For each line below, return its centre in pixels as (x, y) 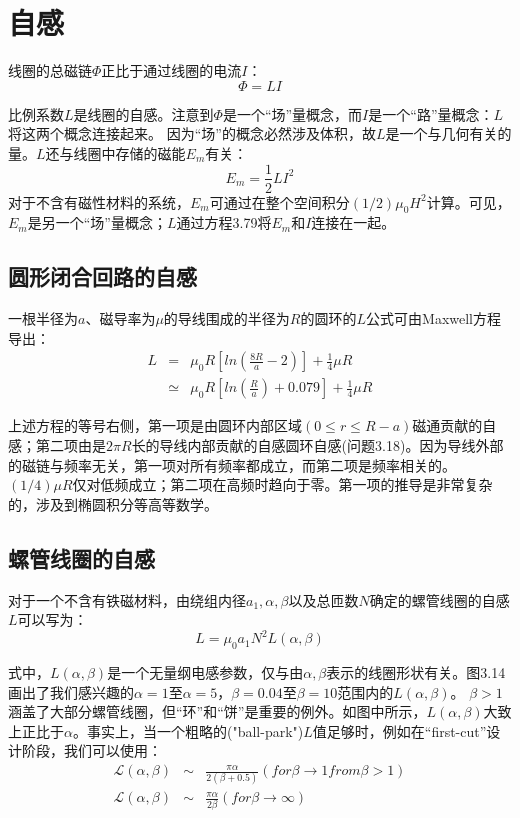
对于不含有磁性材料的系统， (99, 201)
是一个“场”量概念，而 (292, 113)
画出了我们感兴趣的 (71, 691)
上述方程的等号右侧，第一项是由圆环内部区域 (155, 425)
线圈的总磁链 (50, 70)
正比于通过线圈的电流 (171, 70)
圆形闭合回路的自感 (102, 276)
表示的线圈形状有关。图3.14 (416, 672)
